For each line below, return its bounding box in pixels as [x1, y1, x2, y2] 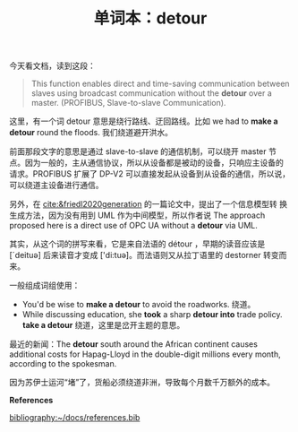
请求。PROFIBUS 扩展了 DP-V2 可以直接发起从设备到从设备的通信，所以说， [9, 168, 291, 179]
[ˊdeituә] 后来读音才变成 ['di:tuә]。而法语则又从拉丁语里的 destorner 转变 [9, 250, 279, 261]
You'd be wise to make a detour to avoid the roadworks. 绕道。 [21, 299, 256, 310]
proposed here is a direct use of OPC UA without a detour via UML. [9, 220, 258, 231]
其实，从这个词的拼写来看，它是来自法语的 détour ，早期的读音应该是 [9, 238, 266, 249]
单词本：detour [93, 8, 208, 29]
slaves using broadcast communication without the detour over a [30, 88, 272, 99]
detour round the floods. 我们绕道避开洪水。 [9, 127, 173, 138]
